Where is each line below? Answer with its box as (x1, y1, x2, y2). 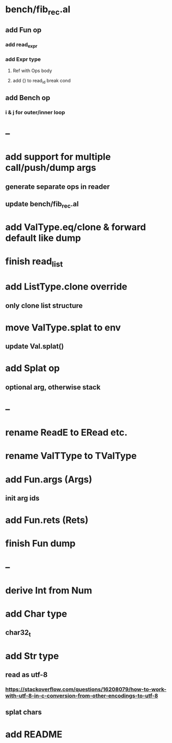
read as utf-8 (5, 670, 48, 679)
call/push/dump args (5, 162, 96, 173)
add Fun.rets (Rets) (5, 514, 89, 526)
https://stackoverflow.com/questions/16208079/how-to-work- (5, 686, 167, 693)
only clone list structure (5, 301, 83, 310)
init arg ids (5, 494, 40, 502)
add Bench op (5, 93, 50, 102)
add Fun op (5, 26, 42, 34)
